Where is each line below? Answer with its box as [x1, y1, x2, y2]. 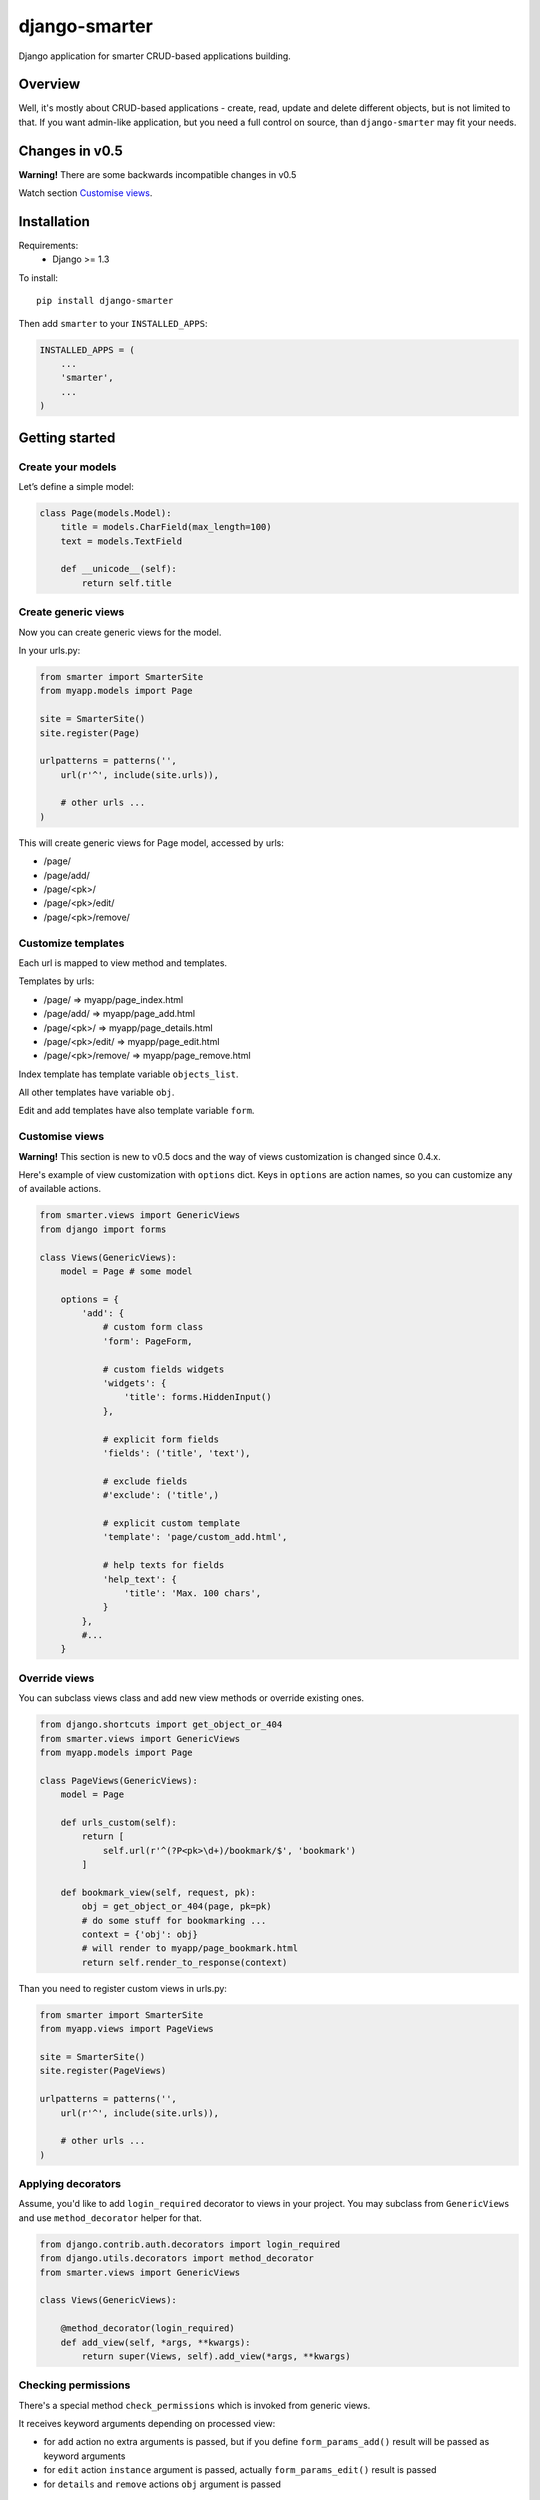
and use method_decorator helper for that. [18, 2211, 202, 2224]
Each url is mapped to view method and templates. [18, 956, 228, 969]
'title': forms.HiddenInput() [123, 1391, 272, 1403]
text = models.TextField [60, 535, 183, 547]
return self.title [81, 577, 172, 589]
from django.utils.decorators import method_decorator [39, 2253, 314, 2264]
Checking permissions [18, 2378, 131, 2392]
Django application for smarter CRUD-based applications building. [18, 50, 292, 62]
